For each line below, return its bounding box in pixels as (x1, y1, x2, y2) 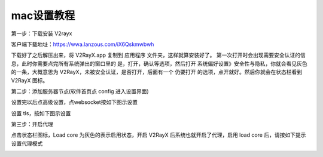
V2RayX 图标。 (11, 76, 48, 84)
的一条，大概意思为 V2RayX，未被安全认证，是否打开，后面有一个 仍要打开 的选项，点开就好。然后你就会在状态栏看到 (11, 69, 303, 76)
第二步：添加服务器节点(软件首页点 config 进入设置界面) (11, 87, 149, 95)
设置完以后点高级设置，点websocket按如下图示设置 (11, 98, 138, 106)
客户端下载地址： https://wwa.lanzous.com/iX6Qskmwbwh (11, 41, 154, 48)
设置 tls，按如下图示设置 (11, 109, 71, 116)
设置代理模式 (11, 140, 43, 147)
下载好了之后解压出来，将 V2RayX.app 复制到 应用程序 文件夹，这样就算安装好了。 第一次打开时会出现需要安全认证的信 (11, 51, 306, 59)
